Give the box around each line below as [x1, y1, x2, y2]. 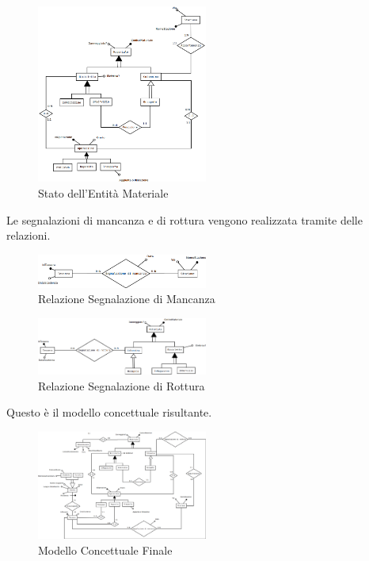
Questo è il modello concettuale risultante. [6, 404, 212, 421]
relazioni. [6, 227, 51, 244]
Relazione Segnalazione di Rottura [38, 377, 205, 394]
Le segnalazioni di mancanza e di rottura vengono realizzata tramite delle [6, 211, 363, 228]
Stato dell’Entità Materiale [38, 185, 169, 201]
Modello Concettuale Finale [38, 541, 173, 558]
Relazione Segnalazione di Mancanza [38, 290, 215, 307]
